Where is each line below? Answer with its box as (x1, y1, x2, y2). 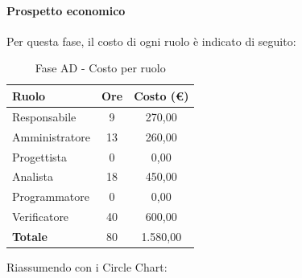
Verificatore (12, 208, 69, 225)
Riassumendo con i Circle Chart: (6, 258, 168, 275)
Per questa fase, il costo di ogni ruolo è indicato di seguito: (6, 32, 296, 49)
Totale (12, 227, 48, 244)
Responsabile (12, 108, 77, 125)
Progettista (12, 148, 67, 165)
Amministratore (12, 128, 90, 145)
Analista (12, 168, 54, 185)
